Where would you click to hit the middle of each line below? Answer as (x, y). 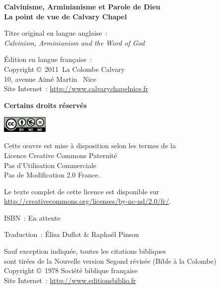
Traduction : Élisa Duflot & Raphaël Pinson (72, 234)
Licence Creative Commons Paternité (61, 155)
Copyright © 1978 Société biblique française (71, 270)
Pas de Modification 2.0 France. (52, 175)
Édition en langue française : (48, 59)
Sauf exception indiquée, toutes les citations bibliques (85, 251)
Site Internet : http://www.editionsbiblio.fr (70, 280)
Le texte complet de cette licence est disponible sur (82, 191)
